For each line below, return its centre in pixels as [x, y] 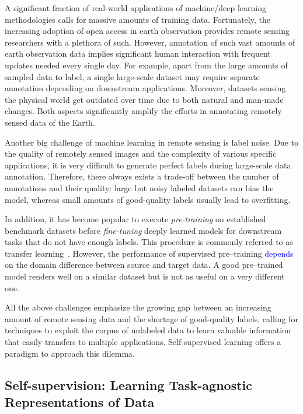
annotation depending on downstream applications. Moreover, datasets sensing [145, 88]
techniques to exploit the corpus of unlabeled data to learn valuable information [148, 330]
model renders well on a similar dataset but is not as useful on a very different [145, 276]
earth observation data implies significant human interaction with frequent [138, 54]
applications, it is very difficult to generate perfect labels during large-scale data [148, 165]
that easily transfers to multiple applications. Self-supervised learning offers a [143, 342]
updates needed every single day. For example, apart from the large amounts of [146, 65]
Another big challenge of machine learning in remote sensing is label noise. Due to [152, 142]
